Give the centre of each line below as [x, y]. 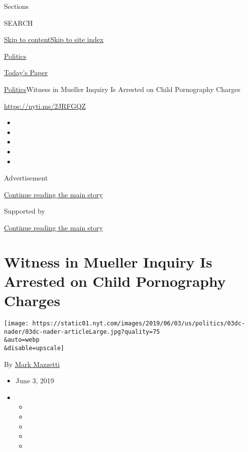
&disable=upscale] [34, 348]
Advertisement [26, 178]
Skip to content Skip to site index [54, 39]
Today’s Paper [26, 72]
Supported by [25, 211]
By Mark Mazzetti [32, 364]
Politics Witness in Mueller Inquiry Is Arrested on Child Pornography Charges [122, 89]
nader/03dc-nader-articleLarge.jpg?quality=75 [82, 332]
